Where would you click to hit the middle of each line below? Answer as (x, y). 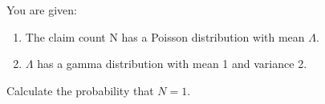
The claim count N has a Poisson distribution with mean (165, 36)
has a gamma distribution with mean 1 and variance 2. (172, 64)
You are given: (42, 10)
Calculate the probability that (80, 90)
